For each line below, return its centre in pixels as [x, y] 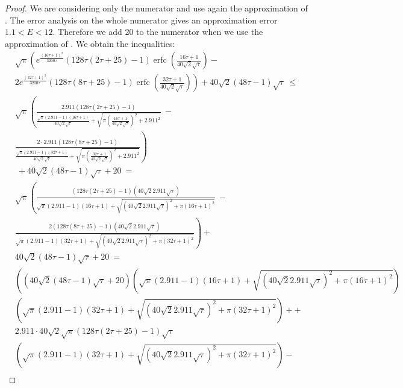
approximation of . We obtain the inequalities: [90, 43]
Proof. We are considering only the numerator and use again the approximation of [156, 8]
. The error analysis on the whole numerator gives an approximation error [141, 20]
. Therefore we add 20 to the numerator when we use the [158, 32]
